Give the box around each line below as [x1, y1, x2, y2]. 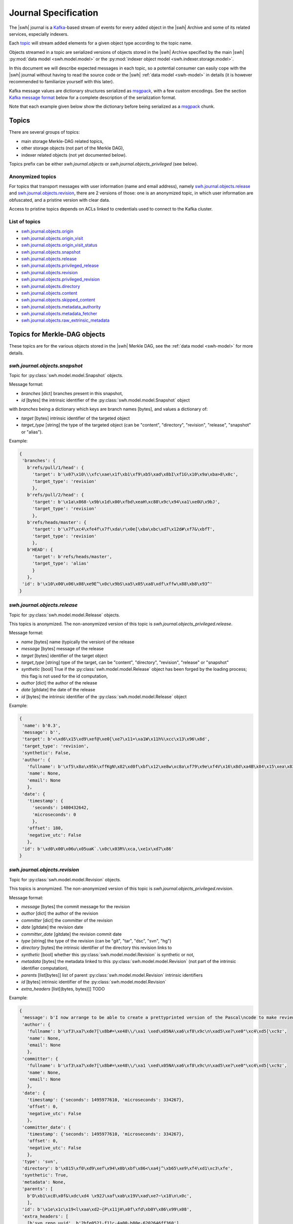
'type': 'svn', [22, 1158, 59, 1164]
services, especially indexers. [9, 31, 69, 37]
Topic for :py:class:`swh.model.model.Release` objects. [9, 612, 121, 618]
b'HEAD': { [27, 547, 53, 553]
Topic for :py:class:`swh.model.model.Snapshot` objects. [9, 372, 124, 378]
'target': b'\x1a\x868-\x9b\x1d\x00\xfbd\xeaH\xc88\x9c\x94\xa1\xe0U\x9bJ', [32, 499, 221, 504]
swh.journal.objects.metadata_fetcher [21, 311, 98, 317]
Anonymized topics [9, 173, 56, 180]
